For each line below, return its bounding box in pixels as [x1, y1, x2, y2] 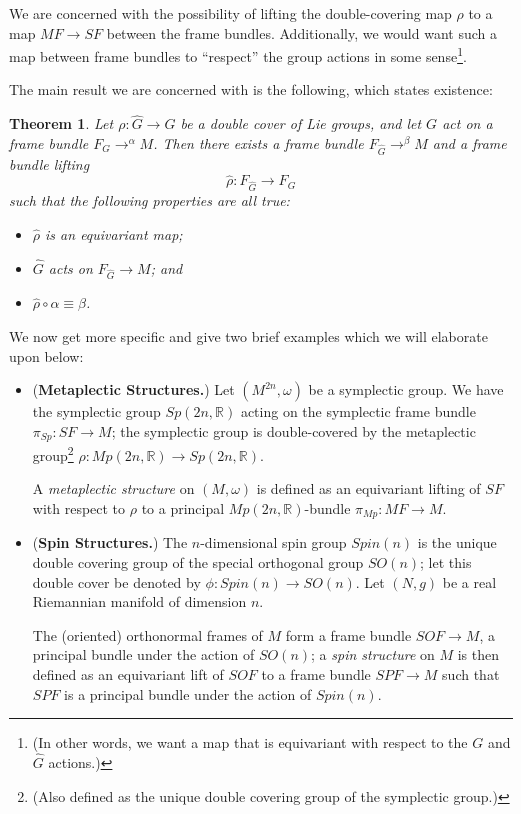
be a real [442, 571, 497, 592]
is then [457, 644, 500, 665]
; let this [420, 552, 472, 573]
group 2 [32, 442, 74, 465]
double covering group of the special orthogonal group [32, 552, 364, 573]
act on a [442, 113, 493, 134]
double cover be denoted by [32, 571, 201, 592]
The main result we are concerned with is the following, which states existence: [9, 79, 493, 100]
